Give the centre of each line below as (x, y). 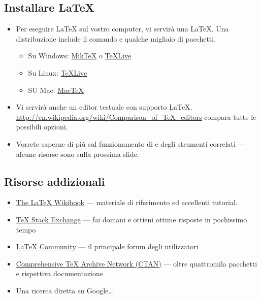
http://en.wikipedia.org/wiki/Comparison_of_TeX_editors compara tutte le (136, 117)
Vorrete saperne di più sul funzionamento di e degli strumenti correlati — (130, 143)
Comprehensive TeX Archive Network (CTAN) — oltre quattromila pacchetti (137, 263)
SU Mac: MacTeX (56, 90)
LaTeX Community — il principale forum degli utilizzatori (107, 246)
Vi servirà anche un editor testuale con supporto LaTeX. (104, 107)
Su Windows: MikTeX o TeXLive (80, 56)
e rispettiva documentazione (60, 273)
